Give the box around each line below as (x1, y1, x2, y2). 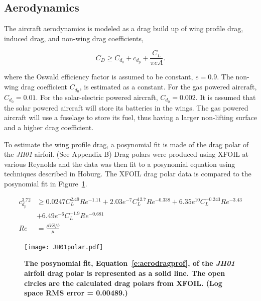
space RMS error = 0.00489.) (24, 287, 128, 298)
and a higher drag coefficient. (4, 122, 94, 132)
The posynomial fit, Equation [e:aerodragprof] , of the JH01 (24, 258, 235, 268)
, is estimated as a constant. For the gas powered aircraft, (79, 81, 257, 92)
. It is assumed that (195, 91, 256, 102)
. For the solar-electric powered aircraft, (36, 91, 158, 102)
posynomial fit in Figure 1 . (4, 178, 87, 188)
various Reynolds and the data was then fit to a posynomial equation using (4, 158, 235, 169)
